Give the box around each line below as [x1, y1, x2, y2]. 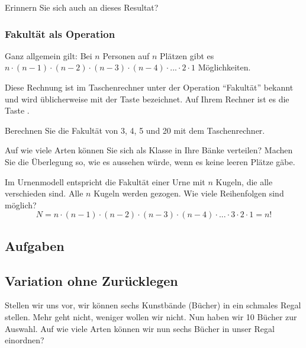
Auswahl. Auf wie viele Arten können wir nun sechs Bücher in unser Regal [5, 322, 275, 334]
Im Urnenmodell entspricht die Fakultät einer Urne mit [5, 175, 205, 188]
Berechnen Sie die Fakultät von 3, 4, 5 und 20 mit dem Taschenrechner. [5, 124, 265, 136]
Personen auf [102, 49, 150, 62]
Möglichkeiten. [198, 61, 251, 73]
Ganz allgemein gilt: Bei [5, 49, 92, 62]
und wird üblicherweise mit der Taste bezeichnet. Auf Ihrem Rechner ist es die [5, 92, 289, 105]
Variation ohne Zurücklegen [5, 271, 178, 289]
